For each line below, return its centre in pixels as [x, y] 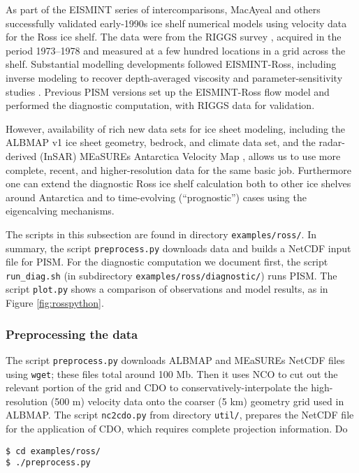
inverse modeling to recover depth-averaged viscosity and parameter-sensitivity [174, 77]
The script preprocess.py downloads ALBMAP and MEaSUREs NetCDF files [175, 359]
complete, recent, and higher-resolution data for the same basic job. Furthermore [178, 169]
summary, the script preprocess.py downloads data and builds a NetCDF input [178, 248]
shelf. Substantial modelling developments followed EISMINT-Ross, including [171, 64]
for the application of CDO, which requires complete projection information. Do [177, 429]
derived [21, 155]
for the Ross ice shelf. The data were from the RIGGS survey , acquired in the [174, 37]
